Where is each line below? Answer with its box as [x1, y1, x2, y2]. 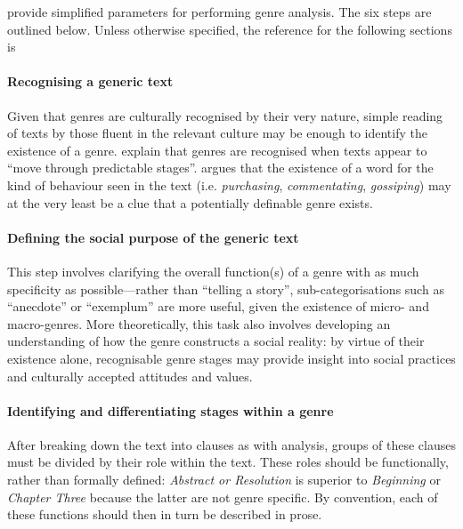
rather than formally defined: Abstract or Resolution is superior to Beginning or [7, 470, 441, 489]
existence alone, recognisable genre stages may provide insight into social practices [7, 349, 456, 367]
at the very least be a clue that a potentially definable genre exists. [7, 193, 373, 212]
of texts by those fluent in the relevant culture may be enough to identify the [7, 124, 427, 142]
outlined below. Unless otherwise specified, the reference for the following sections [7, 20, 452, 38]
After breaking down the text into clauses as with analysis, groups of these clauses [7, 435, 456, 453]
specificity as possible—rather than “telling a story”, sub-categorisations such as [7, 279, 444, 298]
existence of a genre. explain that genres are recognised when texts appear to [7, 140, 427, 159]
